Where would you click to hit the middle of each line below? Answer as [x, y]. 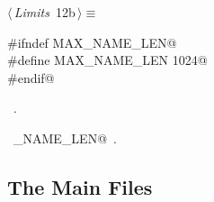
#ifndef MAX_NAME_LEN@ [92, 42]
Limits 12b [45, 12]
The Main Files [80, 186]
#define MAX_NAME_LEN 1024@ [107, 60]
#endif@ [31, 77]
